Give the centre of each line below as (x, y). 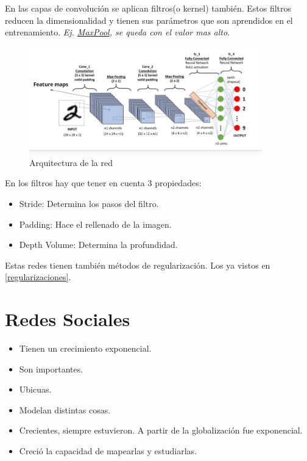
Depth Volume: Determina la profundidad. (98, 245)
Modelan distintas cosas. (65, 409)
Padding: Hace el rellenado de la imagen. (95, 224)
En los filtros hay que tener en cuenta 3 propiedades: (103, 183)
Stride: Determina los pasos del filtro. (89, 203)
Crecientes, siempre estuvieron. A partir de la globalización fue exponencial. (161, 430)
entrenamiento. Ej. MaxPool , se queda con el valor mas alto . (118, 32)
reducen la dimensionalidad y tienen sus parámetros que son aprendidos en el (149, 20)
